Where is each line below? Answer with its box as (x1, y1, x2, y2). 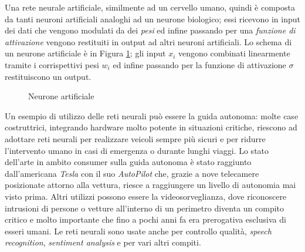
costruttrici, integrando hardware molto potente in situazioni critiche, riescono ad (5, 121, 297, 133)
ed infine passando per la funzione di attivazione (113, 58, 286, 70)
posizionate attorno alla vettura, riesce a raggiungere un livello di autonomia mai (5, 179, 296, 191)
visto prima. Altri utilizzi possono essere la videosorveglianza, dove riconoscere (5, 190, 287, 202)
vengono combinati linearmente (178, 47, 290, 59)
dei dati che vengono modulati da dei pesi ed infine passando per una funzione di (5, 24, 296, 36)
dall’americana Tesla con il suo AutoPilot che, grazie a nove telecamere (5, 167, 259, 179)
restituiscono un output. (5, 70, 91, 82)
